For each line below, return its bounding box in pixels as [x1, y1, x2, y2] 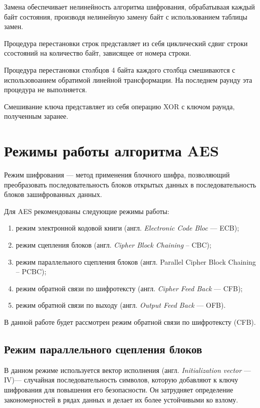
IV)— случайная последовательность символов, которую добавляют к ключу [4, 374, 238, 385]
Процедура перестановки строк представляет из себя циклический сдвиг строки [4, 38, 248, 48]
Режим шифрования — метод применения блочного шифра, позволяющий [4, 169, 230, 180]
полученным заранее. [4, 111, 69, 121]
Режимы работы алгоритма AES [4, 140, 219, 161]
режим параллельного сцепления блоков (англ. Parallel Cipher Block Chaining [16, 256, 256, 267]
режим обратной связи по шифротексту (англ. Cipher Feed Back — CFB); [16, 283, 243, 293]
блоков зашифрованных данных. [4, 189, 102, 199]
